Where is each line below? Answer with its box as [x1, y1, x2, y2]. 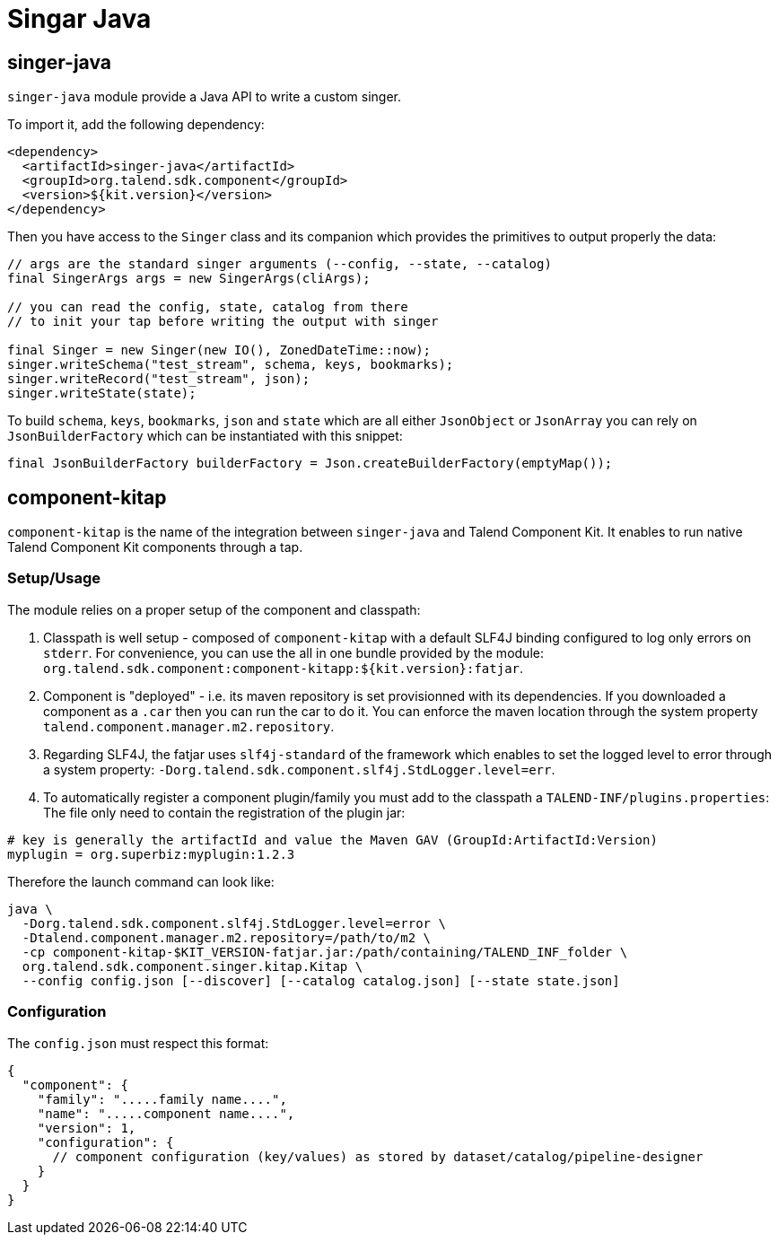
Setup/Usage [7, 569, 101, 588]
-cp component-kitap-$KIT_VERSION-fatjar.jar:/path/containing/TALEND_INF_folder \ [22, 944, 628, 959]
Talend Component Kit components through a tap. [7, 539, 303, 555]
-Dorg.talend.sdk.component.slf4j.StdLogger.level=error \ [22, 915, 446, 931]
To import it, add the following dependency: [7, 117, 265, 133]
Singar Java [7, 4, 152, 34]
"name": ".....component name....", [37, 1106, 295, 1121]
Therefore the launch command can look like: [7, 873, 275, 889]
